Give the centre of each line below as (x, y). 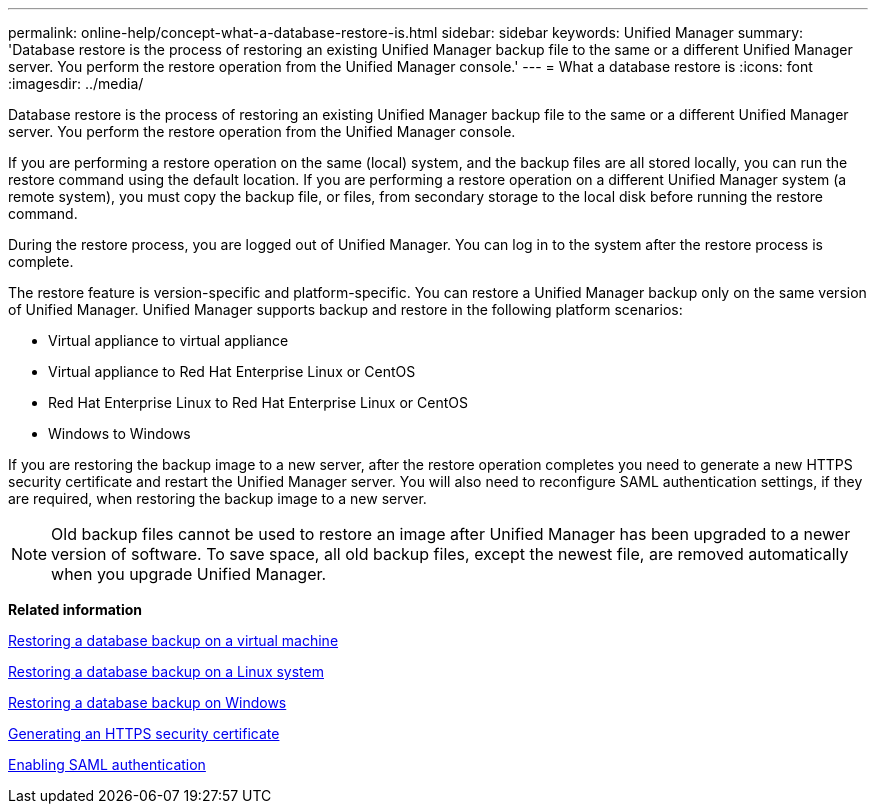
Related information (75, 609)
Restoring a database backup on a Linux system (166, 671)
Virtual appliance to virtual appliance (168, 340)
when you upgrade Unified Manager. (189, 574)
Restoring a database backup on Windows (147, 702)
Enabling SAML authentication (107, 764)
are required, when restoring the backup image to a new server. (217, 498)
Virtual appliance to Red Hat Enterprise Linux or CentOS (232, 371)
